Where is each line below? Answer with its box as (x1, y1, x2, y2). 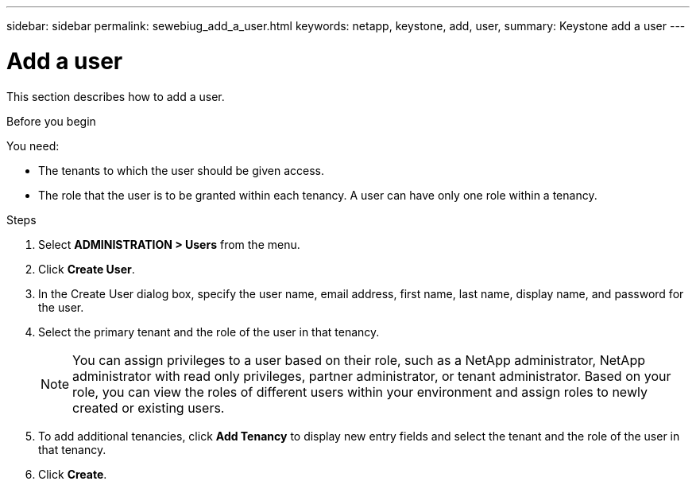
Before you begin (6, 114, 96, 128)
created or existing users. (72, 399, 225, 416)
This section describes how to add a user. (6, 89, 225, 103)
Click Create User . (38, 262, 135, 276)
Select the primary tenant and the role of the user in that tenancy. (38, 324, 380, 339)
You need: (6, 138, 60, 153)
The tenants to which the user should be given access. (38, 163, 324, 177)
